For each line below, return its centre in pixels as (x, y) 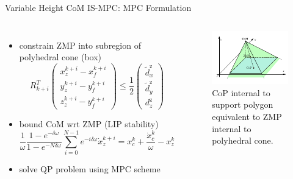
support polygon (243, 104)
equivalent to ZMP (247, 117)
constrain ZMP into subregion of (80, 45)
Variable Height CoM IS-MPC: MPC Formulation (98, 7)
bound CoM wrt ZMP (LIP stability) (89, 124)
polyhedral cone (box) (60, 57)
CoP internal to (241, 92)
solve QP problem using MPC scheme (90, 169)
